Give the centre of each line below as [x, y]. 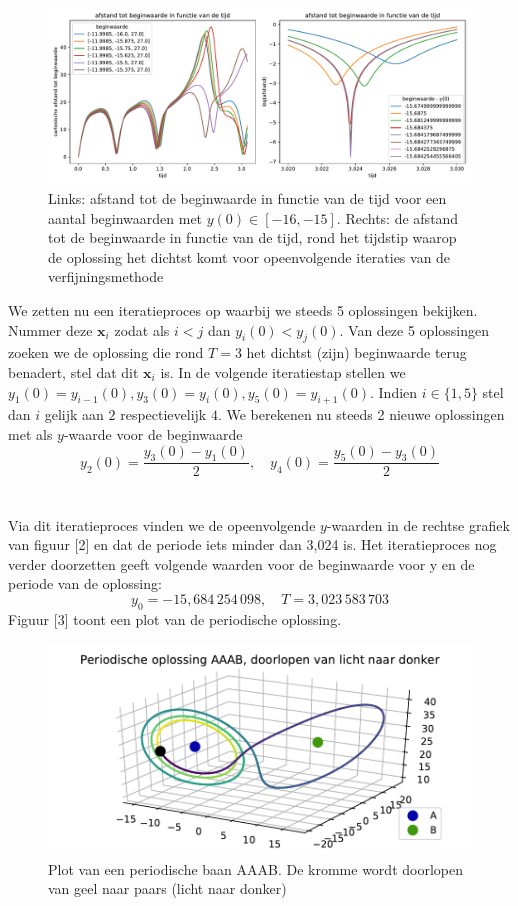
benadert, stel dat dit [73, 371]
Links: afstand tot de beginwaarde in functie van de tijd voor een [247, 197]
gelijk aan [74, 414]
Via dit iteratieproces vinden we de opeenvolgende [162, 524]
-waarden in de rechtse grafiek [418, 524]
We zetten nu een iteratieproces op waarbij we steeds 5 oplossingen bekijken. [243, 309]
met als [30, 433]
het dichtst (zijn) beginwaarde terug [356, 352]
